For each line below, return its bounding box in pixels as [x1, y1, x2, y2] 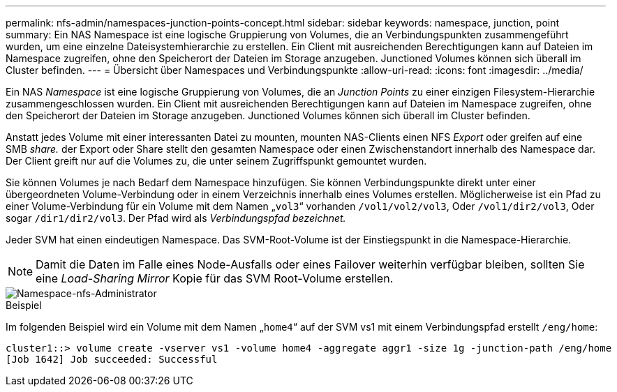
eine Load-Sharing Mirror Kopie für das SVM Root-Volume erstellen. [36, 271, 394, 285]
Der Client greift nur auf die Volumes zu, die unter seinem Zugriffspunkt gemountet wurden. [6, 155, 427, 167]
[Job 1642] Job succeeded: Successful [6, 354, 218, 365]
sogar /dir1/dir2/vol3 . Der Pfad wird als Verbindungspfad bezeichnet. [6, 212, 346, 224]
